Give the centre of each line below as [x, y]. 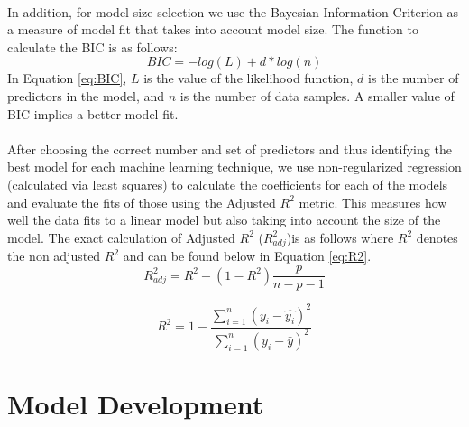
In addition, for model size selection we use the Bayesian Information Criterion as [233, 11]
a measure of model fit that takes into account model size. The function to [213, 29]
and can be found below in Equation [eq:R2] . [247, 256]
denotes [437, 237]
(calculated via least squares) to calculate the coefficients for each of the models [228, 184]
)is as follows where [340, 237]
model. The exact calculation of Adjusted [121, 237]
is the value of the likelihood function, [248, 78]
